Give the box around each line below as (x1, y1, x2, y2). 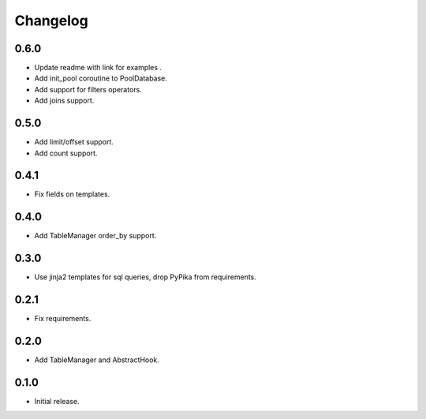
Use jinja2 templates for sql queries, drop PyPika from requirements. (34, 272, 256, 282)
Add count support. (34, 148, 98, 158)
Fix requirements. (34, 314, 92, 324)
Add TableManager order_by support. (34, 231, 157, 241)
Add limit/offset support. (34, 137, 114, 147)
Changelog (14, 12, 88, 29)
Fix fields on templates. (34, 189, 110, 199)
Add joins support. (34, 95, 95, 106)
